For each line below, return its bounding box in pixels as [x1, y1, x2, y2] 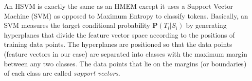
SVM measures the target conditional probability [4, 20, 150, 30]
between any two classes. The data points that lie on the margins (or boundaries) [4, 58, 247, 68]
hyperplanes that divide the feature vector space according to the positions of [4, 29, 235, 40]
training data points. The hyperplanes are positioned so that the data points [4, 39, 232, 49]
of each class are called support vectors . [4, 68, 120, 78]
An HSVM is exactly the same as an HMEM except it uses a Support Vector [4, 1, 233, 11]
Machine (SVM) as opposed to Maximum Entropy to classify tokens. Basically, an [4, 10, 248, 20]
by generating [186, 20, 227, 30]
